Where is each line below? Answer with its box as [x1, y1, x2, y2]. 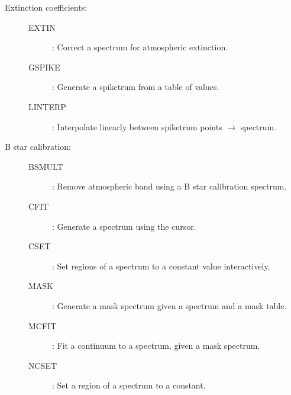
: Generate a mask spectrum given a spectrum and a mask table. [52, 299, 287, 311]
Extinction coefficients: [5, 1, 88, 13]
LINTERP [28, 100, 66, 113]
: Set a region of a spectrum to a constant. [52, 379, 206, 391]
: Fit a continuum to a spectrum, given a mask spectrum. [52, 339, 260, 352]
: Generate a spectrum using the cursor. [52, 220, 196, 232]
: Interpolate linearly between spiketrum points [52, 120, 222, 133]
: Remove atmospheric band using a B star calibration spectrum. [52, 180, 287, 192]
